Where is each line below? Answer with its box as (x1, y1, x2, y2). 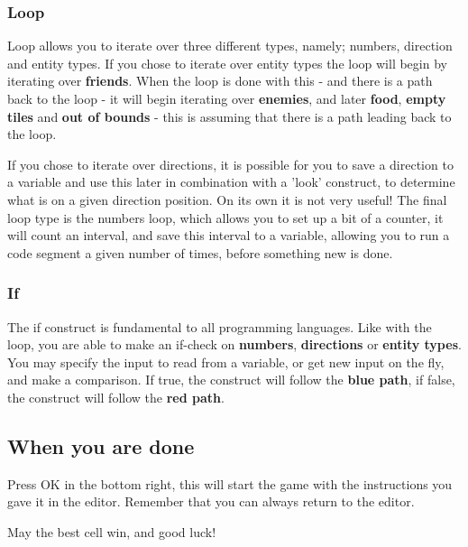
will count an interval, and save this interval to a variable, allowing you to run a (7, 226, 450, 245)
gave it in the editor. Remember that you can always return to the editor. (7, 492, 415, 511)
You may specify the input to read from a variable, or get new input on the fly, (7, 352, 445, 371)
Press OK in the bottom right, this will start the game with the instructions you (7, 474, 453, 493)
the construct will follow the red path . (7, 387, 225, 406)
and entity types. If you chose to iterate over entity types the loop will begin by (7, 53, 447, 72)
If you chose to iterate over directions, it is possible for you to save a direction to (7, 154, 454, 173)
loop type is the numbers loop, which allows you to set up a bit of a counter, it (7, 208, 444, 227)
